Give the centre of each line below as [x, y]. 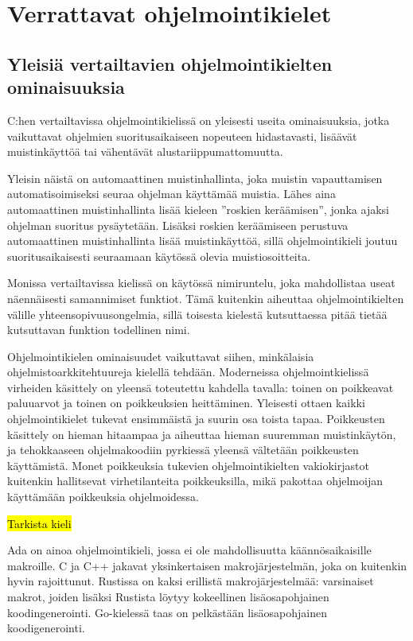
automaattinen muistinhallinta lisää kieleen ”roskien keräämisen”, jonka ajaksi [198, 209]
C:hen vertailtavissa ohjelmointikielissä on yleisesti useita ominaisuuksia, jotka [199, 120]
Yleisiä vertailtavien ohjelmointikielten [170, 63]
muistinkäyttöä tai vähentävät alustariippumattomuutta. [145, 152]
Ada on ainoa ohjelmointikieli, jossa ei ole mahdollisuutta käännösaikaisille [189, 550]
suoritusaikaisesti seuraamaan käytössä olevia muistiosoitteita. [159, 256]
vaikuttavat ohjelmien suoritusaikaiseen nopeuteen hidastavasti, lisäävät [182, 136]
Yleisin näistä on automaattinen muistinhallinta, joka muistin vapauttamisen [195, 178]
